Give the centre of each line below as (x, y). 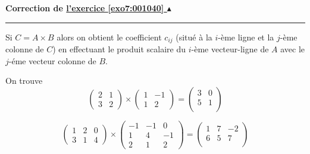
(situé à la (194, 37)
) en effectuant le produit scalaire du (119, 49)
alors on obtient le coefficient (109, 37)
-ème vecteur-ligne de (230, 49)
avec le (293, 49)
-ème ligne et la (246, 37)
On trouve (24, 81)
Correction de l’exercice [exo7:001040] (85, 8)
